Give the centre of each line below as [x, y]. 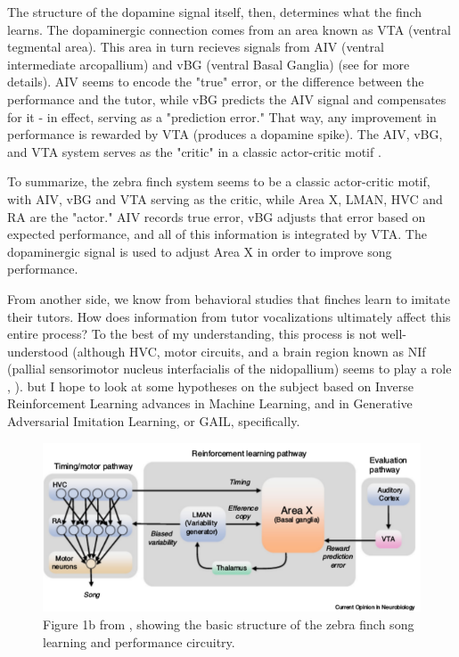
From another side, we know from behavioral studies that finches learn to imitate [229, 298]
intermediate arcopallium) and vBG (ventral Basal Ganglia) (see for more [209, 64]
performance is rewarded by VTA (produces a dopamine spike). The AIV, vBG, [225, 134]
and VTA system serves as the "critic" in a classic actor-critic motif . [194, 151]
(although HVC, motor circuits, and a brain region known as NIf [249, 351]
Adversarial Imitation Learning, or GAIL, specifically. [154, 421]
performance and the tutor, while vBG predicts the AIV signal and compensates [227, 99]
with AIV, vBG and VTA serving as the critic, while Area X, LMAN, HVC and [225, 198]
